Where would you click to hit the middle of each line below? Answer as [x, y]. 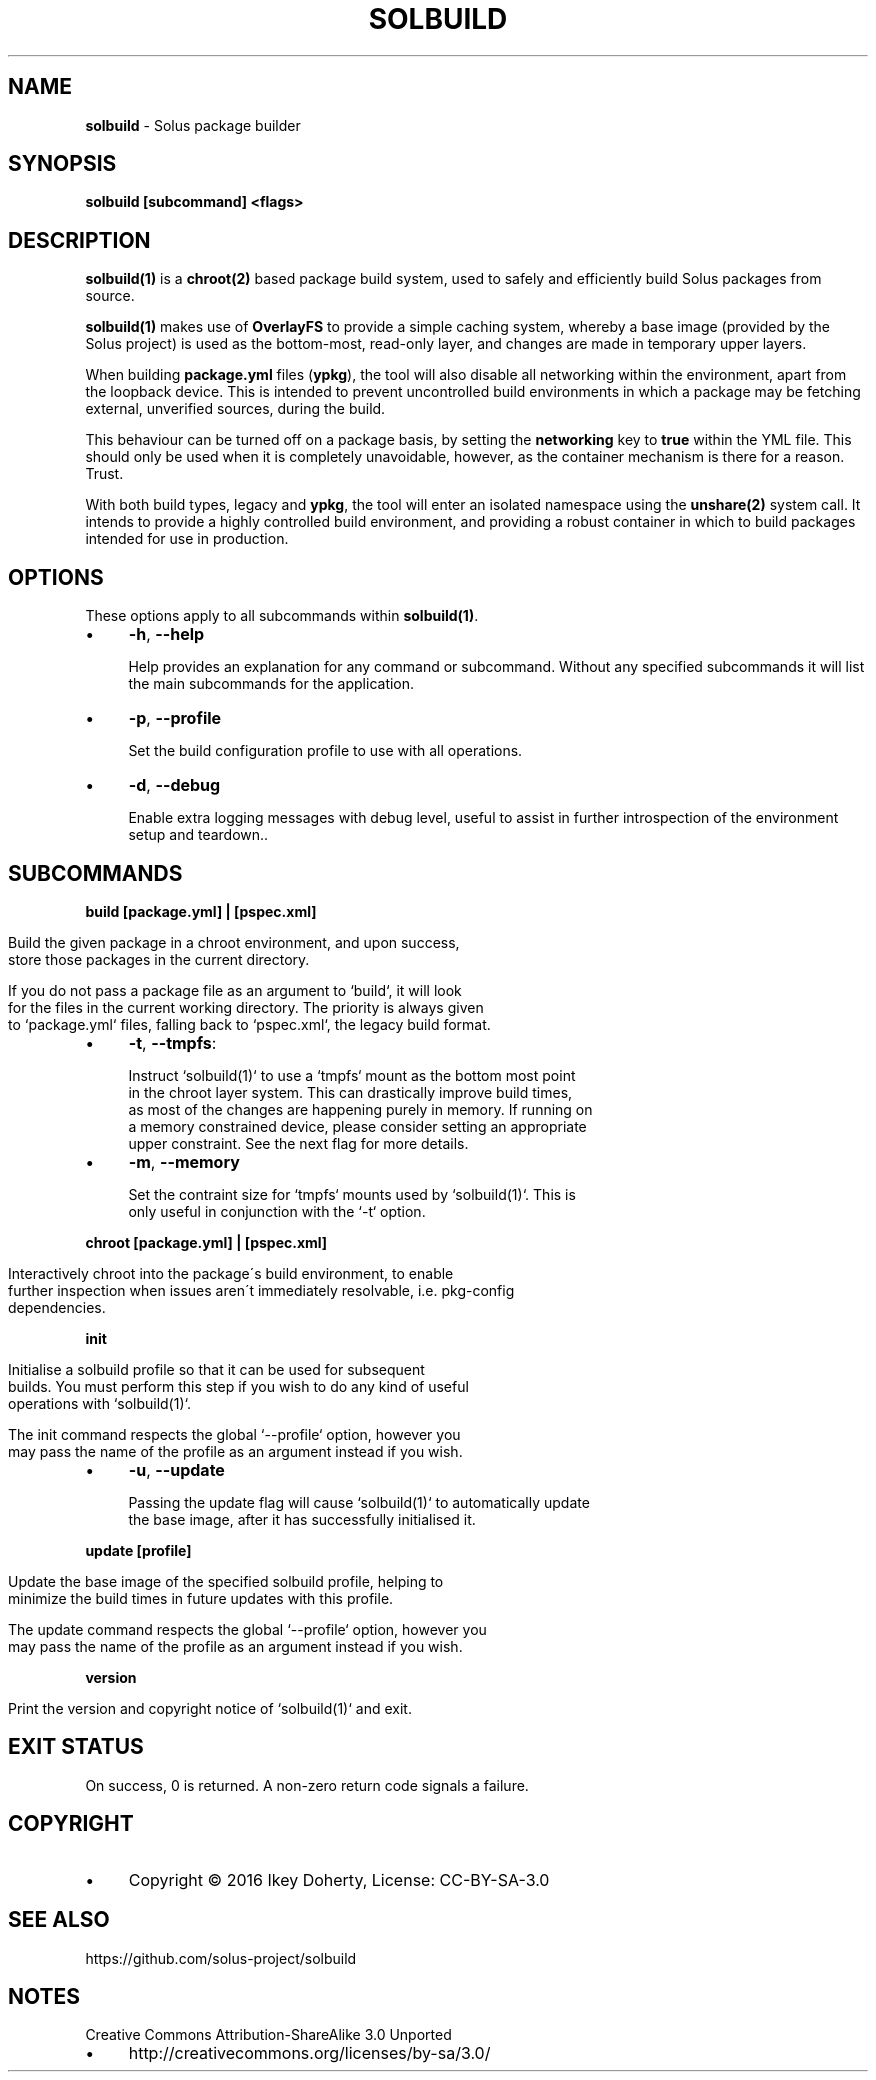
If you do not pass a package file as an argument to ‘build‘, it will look [235, 990]
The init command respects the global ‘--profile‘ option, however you [234, 1434]
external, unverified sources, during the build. [235, 409]
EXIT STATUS [76, 1747]
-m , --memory [184, 1161]
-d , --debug [174, 785]
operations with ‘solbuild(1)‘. [100, 1403]
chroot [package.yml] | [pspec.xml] [206, 1242]
